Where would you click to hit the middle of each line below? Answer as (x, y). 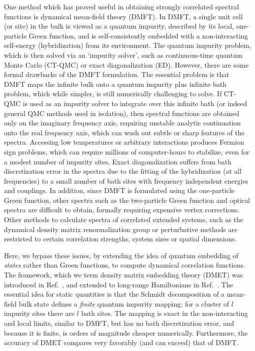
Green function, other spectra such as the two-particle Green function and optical (127, 200)
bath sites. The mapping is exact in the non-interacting (164, 313)
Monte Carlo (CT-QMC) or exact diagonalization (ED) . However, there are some (126, 64)
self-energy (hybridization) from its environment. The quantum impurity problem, (128, 45)
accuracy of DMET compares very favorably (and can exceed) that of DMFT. (121, 342)
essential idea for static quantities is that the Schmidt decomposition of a (114, 294)
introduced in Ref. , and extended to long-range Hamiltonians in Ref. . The (119, 284)
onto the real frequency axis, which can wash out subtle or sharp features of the (124, 132)
